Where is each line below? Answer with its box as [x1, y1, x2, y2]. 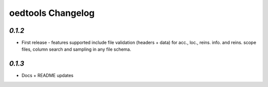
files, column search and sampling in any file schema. [21, 46, 132, 52]
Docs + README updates [21, 73, 74, 79]
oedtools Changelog [9, 7, 95, 18]
